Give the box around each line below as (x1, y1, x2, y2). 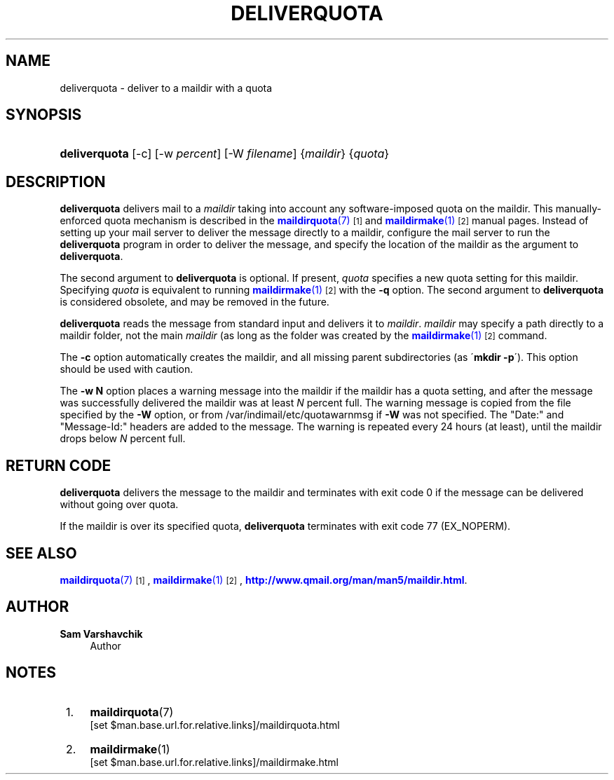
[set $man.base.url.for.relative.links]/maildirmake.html (90, 755, 339, 768)
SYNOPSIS (6, 106, 82, 124)
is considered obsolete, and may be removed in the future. (60, 296, 329, 308)
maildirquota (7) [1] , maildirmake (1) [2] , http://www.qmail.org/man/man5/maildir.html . (60, 573, 468, 586)
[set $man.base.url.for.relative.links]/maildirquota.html (90, 718, 340, 731)
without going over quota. (60, 498, 179, 511)
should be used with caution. (60, 363, 193, 376)
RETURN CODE (6, 456, 111, 474)
